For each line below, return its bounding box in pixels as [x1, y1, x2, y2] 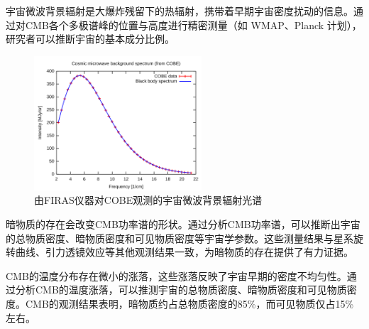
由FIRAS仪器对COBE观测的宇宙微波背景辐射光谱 [34, 193, 263, 207]
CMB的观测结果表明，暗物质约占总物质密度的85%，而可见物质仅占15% [25, 296, 354, 311]
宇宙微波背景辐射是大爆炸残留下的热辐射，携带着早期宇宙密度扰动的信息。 [6, 4, 353, 18]
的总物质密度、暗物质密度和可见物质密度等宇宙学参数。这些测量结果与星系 [6, 230, 353, 245]
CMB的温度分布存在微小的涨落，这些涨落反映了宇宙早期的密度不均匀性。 [6, 268, 347, 283]
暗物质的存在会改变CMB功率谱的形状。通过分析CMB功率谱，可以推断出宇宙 [6, 216, 360, 231]
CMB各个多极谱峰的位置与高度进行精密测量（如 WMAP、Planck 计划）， [25, 17, 362, 32]
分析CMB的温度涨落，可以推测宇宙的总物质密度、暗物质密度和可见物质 [15, 282, 347, 297]
